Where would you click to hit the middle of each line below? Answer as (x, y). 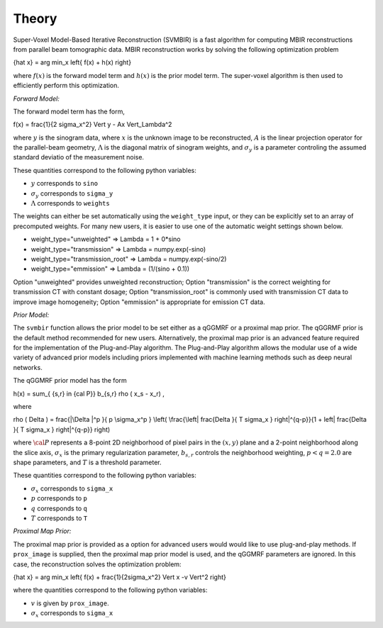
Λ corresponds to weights (70, 203)
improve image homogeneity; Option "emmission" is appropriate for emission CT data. (139, 302)
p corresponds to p (59, 498)
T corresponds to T (59, 518)
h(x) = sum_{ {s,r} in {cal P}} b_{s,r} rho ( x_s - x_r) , (89, 393)
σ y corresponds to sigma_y (72, 194)
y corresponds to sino (65, 184)
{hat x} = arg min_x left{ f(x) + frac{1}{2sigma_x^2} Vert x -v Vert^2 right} (120, 577)
